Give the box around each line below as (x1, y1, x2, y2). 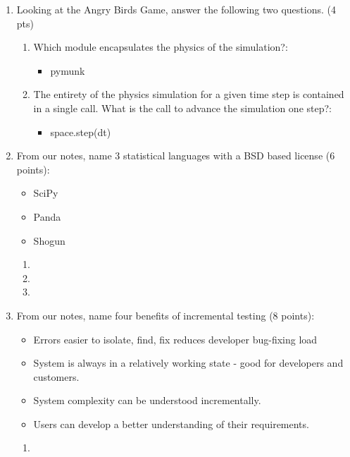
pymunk (50, 63, 85, 78)
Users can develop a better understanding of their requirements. (33, 416, 309, 431)
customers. (33, 369, 80, 384)
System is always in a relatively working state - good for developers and (33, 355, 344, 370)
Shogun (33, 233, 65, 248)
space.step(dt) (50, 124, 111, 139)
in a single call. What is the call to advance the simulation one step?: (33, 100, 332, 115)
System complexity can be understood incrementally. (33, 393, 261, 408)
